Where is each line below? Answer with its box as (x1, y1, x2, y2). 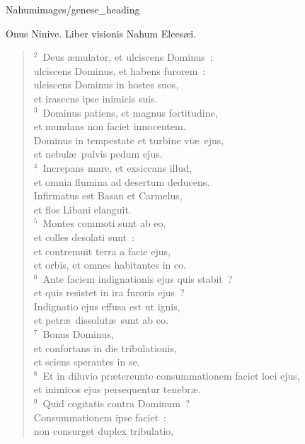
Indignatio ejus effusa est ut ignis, (33, 298, 180, 313)
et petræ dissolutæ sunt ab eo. (33, 312, 168, 327)
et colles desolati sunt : (33, 229, 134, 244)
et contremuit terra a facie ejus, (33, 243, 171, 258)
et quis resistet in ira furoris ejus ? (33, 285, 185, 300)
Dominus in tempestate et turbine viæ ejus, (33, 132, 224, 147)
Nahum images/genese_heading (6, 2, 140, 16)
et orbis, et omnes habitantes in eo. (33, 257, 187, 272)
